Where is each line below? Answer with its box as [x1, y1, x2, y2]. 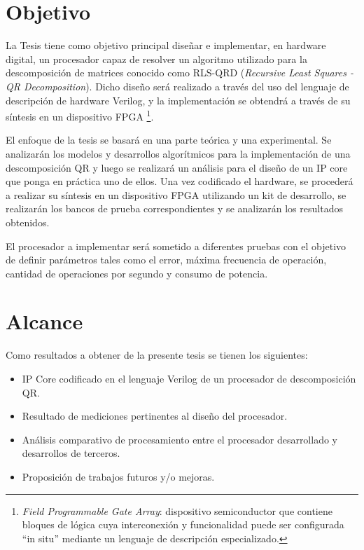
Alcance [6, 307, 83, 336]
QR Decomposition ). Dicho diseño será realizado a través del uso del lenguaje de [6, 78, 349, 93]
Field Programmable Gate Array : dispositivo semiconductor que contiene [22, 503, 332, 518]
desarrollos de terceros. [22, 446, 120, 460]
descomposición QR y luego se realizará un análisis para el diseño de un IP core [6, 160, 348, 174]
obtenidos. [6, 214, 50, 229]
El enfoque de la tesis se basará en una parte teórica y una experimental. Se [6, 132, 332, 147]
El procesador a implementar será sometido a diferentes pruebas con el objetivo [6, 238, 346, 253]
